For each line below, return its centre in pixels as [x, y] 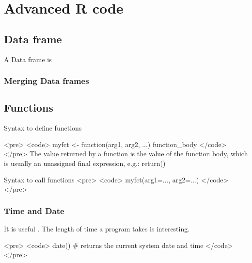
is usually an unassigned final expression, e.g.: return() [85, 163]
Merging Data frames [47, 81]
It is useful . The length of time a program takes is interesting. [97, 229]
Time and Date [34, 210]
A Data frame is [28, 59]
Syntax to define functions [43, 128]
